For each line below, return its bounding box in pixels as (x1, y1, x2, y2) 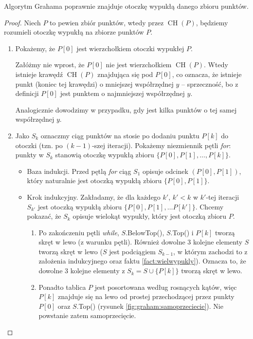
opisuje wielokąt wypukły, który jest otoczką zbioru (72, 211, 227, 221)
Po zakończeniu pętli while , (38, 227, 119, 237)
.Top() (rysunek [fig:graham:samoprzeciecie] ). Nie (76, 301, 223, 311)
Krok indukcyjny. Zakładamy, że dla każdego (27, 191, 161, 202)
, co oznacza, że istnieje (172, 69, 242, 79)
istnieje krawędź (15, 69, 63, 79)
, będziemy (196, 17, 228, 27)
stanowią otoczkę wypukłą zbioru (55, 150, 154, 160)
